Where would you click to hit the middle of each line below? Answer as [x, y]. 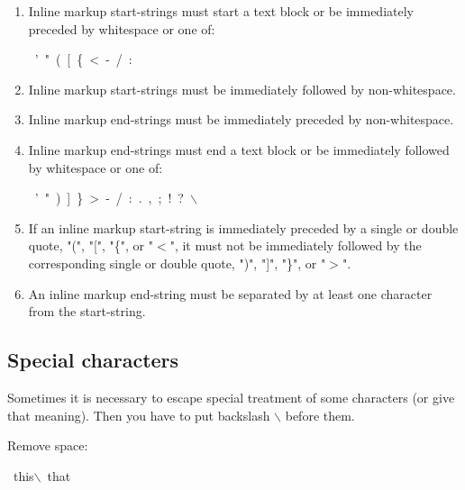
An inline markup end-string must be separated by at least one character [230, 293]
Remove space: [48, 445]
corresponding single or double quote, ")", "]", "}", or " [177, 263]
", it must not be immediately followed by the [296, 245]
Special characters [93, 360]
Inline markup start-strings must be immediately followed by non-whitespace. [242, 89]
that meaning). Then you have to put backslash [139, 415]
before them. [320, 415]
